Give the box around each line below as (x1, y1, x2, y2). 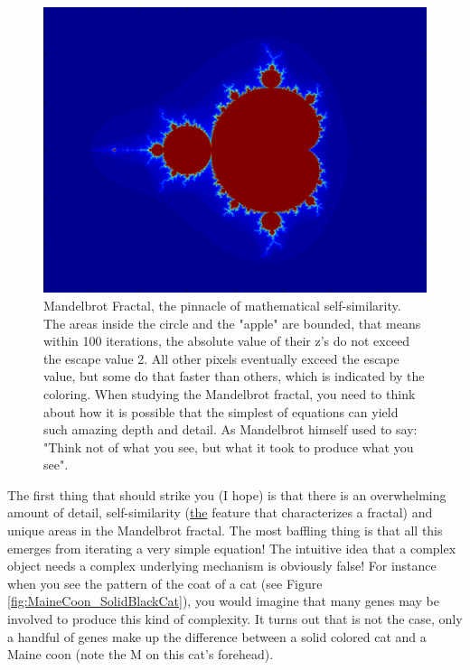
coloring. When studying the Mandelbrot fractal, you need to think (43, 384, 416, 403)
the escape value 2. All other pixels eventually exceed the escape (43, 349, 399, 368)
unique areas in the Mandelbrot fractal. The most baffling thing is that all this (7, 521, 443, 540)
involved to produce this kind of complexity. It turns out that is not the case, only (7, 610, 463, 628)
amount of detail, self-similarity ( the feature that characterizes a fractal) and (7, 503, 433, 522)
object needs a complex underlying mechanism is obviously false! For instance (7, 556, 437, 575)
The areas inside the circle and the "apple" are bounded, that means (43, 313, 421, 332)
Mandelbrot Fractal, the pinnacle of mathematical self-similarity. (43, 295, 401, 314)
